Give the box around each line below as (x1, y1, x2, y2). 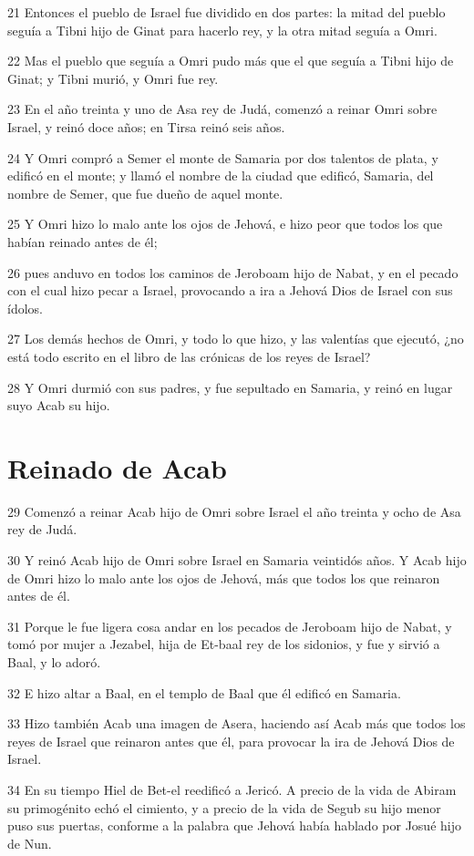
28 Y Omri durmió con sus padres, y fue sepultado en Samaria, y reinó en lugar (7, 377, 453, 397)
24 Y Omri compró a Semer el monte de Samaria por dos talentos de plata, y (7, 148, 438, 167)
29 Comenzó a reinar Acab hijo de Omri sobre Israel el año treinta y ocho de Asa (7, 501, 461, 521)
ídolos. (7, 298, 43, 317)
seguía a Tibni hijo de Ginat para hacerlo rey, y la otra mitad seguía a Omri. (7, 20, 438, 39)
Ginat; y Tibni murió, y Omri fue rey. (7, 68, 219, 88)
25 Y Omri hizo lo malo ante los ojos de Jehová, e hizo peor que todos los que (7, 214, 443, 233)
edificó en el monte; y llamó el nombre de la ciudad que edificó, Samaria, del (7, 166, 434, 185)
